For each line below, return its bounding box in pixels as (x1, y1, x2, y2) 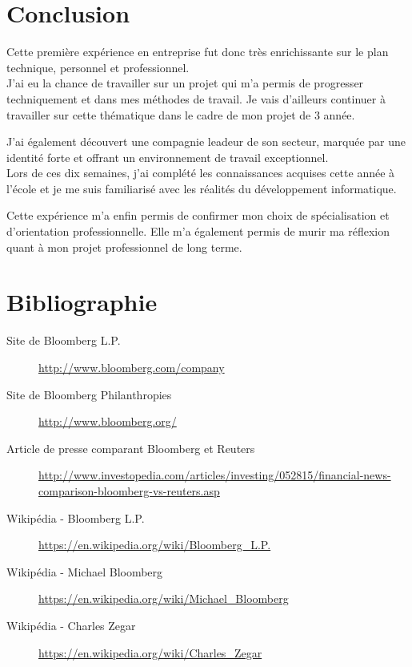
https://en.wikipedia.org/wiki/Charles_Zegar (38, 644, 262, 661)
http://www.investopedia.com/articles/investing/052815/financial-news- (38, 467, 391, 483)
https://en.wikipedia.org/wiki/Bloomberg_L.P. (38, 536, 271, 553)
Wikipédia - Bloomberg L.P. (6, 509, 145, 526)
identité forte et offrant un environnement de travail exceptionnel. (6, 148, 329, 165)
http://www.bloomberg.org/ (38, 413, 177, 430)
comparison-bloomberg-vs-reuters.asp (38, 482, 220, 499)
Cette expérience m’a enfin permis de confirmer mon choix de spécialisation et (6, 207, 390, 224)
